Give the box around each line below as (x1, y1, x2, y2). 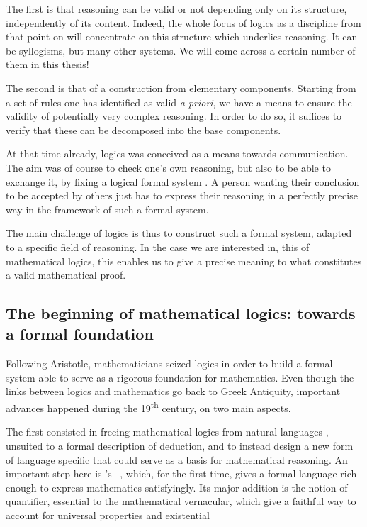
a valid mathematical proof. (6, 267, 126, 282)
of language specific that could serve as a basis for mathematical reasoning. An (6, 452, 348, 467)
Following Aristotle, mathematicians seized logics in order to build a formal (6, 356, 333, 371)
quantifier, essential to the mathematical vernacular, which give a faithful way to (6, 494, 356, 509)
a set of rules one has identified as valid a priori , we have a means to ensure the (6, 94, 352, 109)
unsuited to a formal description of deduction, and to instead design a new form (6, 438, 354, 453)
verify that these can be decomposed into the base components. (6, 122, 281, 137)
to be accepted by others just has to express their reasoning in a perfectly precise (6, 188, 358, 203)
